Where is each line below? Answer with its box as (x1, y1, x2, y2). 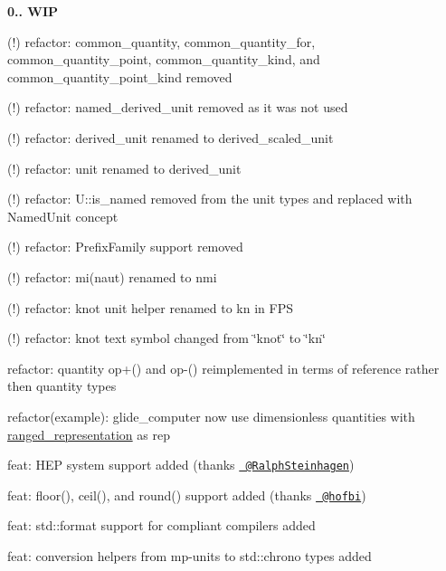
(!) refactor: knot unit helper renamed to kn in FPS (7, 298, 294, 317)
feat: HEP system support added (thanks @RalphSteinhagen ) (7, 455, 355, 474)
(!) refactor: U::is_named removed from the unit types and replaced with (7, 189, 413, 208)
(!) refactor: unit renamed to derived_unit (7, 158, 242, 177)
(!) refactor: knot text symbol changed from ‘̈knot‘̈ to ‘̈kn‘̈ (7, 328, 326, 347)
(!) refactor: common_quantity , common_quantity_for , (7, 32, 316, 51)
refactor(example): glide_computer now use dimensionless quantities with (7, 406, 415, 425)
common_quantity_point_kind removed (7, 67, 232, 86)
